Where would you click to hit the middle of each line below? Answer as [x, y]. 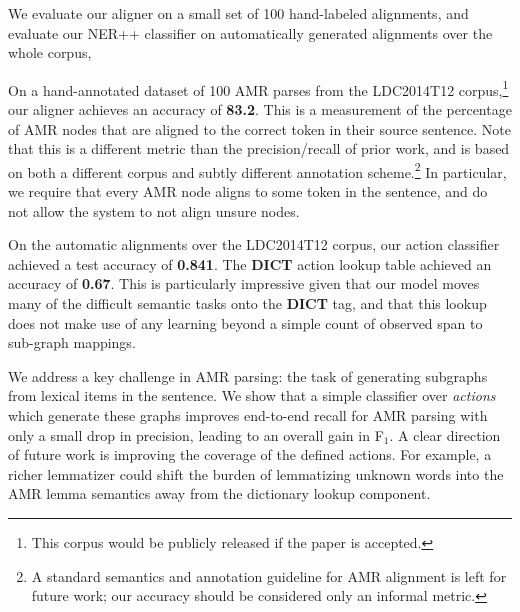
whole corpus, [50, 52]
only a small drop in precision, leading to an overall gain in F [196, 434]
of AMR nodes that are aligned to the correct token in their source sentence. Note [260, 128]
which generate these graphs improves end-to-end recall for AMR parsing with [248, 415]
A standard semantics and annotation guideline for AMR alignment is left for [269, 575]
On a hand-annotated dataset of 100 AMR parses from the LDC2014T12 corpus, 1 [258, 88]
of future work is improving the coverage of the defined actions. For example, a [250, 454]
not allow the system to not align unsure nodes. [154, 210]
